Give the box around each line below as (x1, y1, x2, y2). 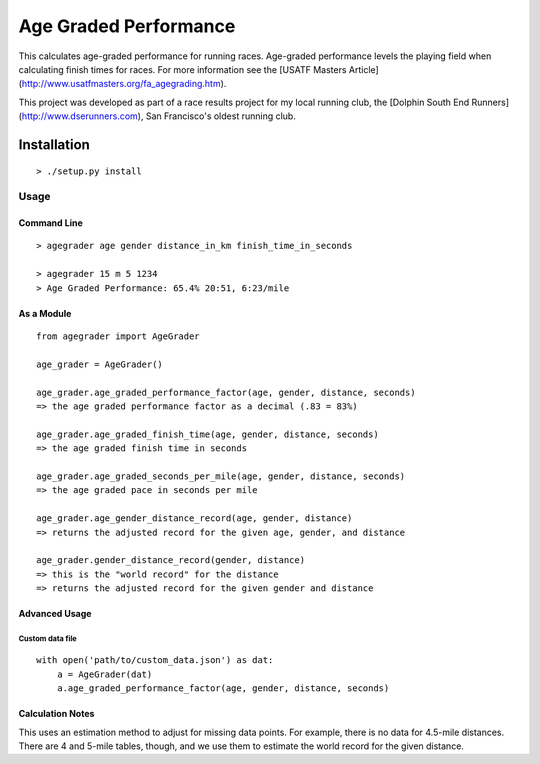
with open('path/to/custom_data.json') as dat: (36, 655, 274, 666)
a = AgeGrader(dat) (56, 668, 153, 680)
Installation (18, 136, 90, 153)
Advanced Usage (18, 608, 92, 620)
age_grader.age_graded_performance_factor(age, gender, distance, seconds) (36, 386, 416, 398)
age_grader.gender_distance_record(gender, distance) (36, 555, 305, 566)
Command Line (18, 217, 84, 229)
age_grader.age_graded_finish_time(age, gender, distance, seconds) (36, 428, 379, 440)
